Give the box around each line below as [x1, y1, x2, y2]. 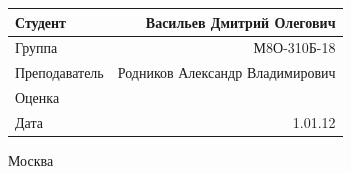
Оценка [15, 87, 60, 108]
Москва [8, 149, 54, 170]
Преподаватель [15, 62, 104, 83]
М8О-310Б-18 [253, 37, 336, 58]
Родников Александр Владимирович [117, 62, 336, 83]
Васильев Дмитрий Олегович [145, 11, 336, 32]
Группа [15, 37, 58, 58]
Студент [15, 11, 66, 32]
